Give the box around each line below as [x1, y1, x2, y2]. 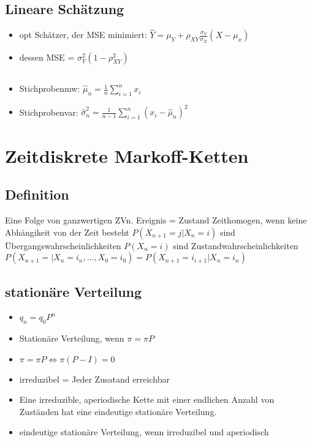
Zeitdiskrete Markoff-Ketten [5, 143, 249, 168]
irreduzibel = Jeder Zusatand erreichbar [19, 372, 170, 385]
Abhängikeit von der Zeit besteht [5, 225, 129, 238]
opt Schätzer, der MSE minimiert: [19, 28, 147, 41]
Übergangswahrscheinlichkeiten [5, 239, 121, 252]
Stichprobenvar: [19, 105, 78, 118]
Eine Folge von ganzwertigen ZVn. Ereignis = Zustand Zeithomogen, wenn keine [5, 213, 307, 226]
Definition [5, 185, 69, 204]
